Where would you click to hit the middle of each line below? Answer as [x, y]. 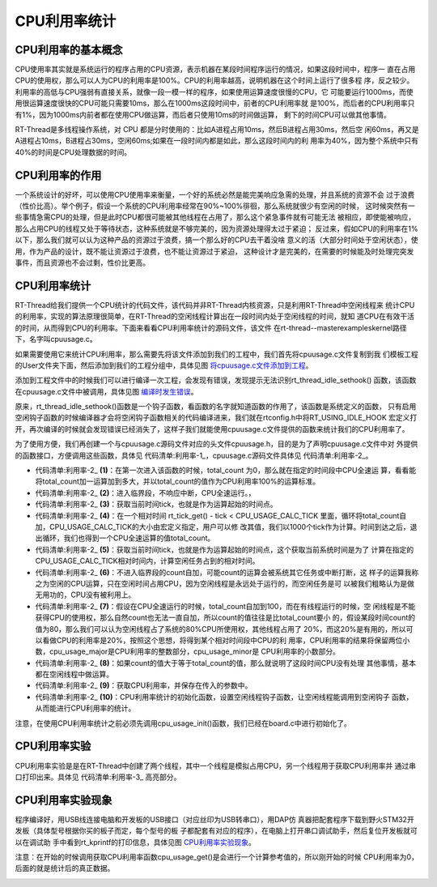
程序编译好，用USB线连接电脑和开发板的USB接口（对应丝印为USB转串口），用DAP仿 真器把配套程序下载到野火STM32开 [214, 819]
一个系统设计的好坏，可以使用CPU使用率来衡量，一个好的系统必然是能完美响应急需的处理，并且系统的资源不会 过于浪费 [215, 194]
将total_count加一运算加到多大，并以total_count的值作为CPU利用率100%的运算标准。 [177, 481]
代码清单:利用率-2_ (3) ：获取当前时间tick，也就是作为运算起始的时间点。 [157, 504]
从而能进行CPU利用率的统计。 [85, 708]
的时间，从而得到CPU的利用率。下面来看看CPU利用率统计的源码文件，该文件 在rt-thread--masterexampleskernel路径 [211, 327]
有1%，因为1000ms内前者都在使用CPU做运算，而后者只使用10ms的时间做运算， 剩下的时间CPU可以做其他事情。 [203, 114]
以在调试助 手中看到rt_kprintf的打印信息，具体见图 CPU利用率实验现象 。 [136, 842]
